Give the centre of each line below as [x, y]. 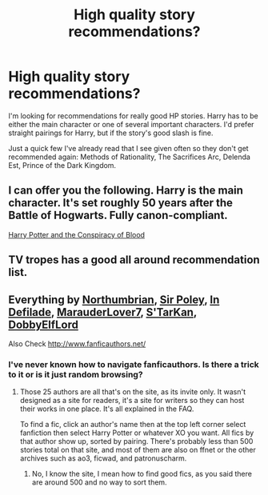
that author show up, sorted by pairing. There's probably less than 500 [136, 441]
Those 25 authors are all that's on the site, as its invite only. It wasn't [133, 392]
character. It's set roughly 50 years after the [121, 203]
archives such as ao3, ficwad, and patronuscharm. [103, 458]
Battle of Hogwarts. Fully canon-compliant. [118, 216]
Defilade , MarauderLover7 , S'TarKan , [103, 312]
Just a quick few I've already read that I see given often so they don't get [129, 148]
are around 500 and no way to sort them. [99, 482]
